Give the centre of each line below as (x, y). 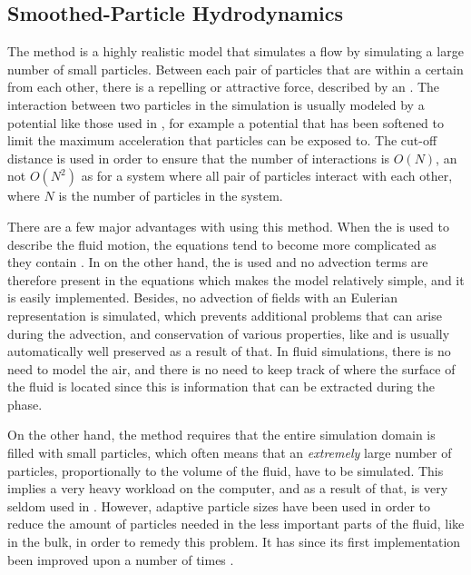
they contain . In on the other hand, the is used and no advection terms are (218, 262)
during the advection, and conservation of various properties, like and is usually (229, 333)
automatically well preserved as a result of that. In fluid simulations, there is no (229, 351)
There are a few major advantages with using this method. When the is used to (228, 226)
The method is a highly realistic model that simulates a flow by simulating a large (235, 51)
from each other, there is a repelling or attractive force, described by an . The (224, 87)
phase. (25, 404)
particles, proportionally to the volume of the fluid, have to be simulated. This (226, 470)
